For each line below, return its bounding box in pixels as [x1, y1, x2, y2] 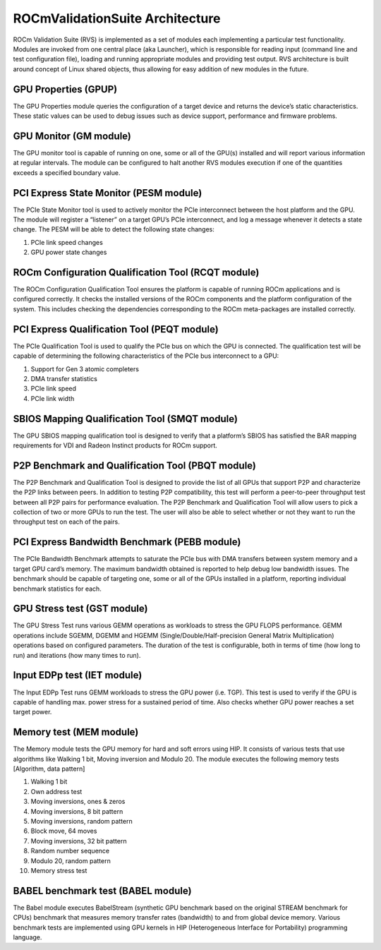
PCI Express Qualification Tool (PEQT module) [13, 323, 219, 335]
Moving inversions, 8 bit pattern [30, 807, 123, 815]
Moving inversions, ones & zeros [30, 798, 126, 806]
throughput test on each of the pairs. [13, 517, 120, 526]
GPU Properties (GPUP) [13, 83, 118, 95]
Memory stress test [30, 866, 87, 874]
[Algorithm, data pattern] [13, 764, 85, 773]
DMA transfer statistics [30, 374, 98, 383]
